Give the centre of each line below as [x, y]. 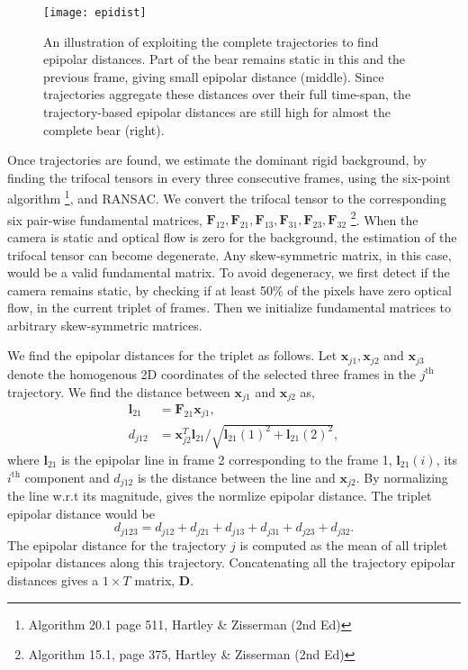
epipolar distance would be [81, 513]
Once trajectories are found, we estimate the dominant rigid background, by [217, 160]
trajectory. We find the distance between [119, 391]
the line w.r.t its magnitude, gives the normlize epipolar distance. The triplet [220, 496]
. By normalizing [402, 477]
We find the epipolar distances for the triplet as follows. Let [172, 355]
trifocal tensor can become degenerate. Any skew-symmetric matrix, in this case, [229, 254]
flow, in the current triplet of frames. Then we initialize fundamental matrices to [229, 308]
